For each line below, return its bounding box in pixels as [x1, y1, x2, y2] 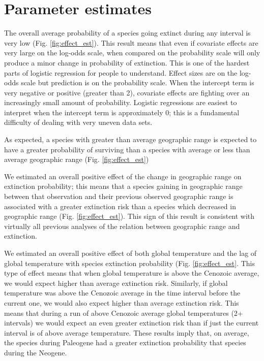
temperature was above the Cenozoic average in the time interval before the [4, 287, 241, 298]
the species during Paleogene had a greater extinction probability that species [4, 337, 246, 348]
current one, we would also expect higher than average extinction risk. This [4, 297, 239, 308]
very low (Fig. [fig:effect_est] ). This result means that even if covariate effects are [4, 37, 258, 48]
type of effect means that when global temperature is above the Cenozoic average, [4, 268, 259, 278]
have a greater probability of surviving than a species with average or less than [4, 144, 250, 154]
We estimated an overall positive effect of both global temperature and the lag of [4, 248, 257, 258]
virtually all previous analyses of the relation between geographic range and [4, 220, 240, 231]
